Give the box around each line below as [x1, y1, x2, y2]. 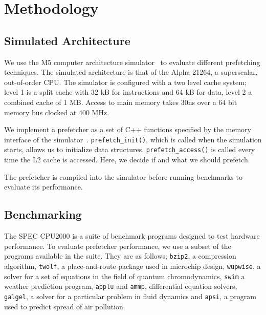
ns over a [188, 96, 216, 107]
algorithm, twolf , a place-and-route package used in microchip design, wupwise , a [4, 260, 261, 271]
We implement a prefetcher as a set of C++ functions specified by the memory [4, 124, 251, 135]
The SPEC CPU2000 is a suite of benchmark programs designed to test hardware [4, 230, 260, 241]
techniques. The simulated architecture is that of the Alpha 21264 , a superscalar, [4, 67, 258, 77]
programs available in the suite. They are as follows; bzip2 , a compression [4, 250, 236, 261]
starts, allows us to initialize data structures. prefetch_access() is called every [4, 144, 255, 155]
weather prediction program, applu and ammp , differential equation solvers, [4, 281, 237, 291]
